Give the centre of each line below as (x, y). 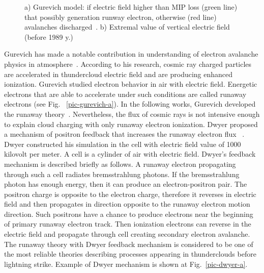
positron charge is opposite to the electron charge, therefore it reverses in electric (130, 194)
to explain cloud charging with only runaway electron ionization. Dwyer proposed (131, 124)
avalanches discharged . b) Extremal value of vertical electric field (127, 27)
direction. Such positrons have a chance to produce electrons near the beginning (129, 214)
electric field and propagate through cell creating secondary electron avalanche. (127, 234)
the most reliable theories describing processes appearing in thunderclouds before (130, 254)
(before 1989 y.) (49, 36)
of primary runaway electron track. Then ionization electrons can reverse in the (128, 224)
